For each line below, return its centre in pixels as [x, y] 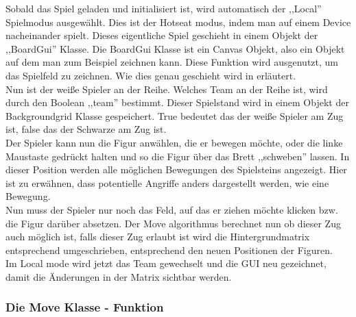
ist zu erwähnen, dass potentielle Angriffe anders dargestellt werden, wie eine [167, 182]
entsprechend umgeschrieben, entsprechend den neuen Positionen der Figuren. [169, 250]
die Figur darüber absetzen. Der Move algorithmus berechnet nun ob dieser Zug [173, 223]
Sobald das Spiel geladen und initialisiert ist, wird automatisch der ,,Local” [164, 8]
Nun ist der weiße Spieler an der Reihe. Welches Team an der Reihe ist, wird [167, 89]
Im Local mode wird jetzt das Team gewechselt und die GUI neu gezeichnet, [166, 263]
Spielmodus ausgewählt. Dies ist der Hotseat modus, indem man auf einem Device [178, 22]
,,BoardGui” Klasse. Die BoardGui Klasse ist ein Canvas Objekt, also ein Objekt [175, 48]
